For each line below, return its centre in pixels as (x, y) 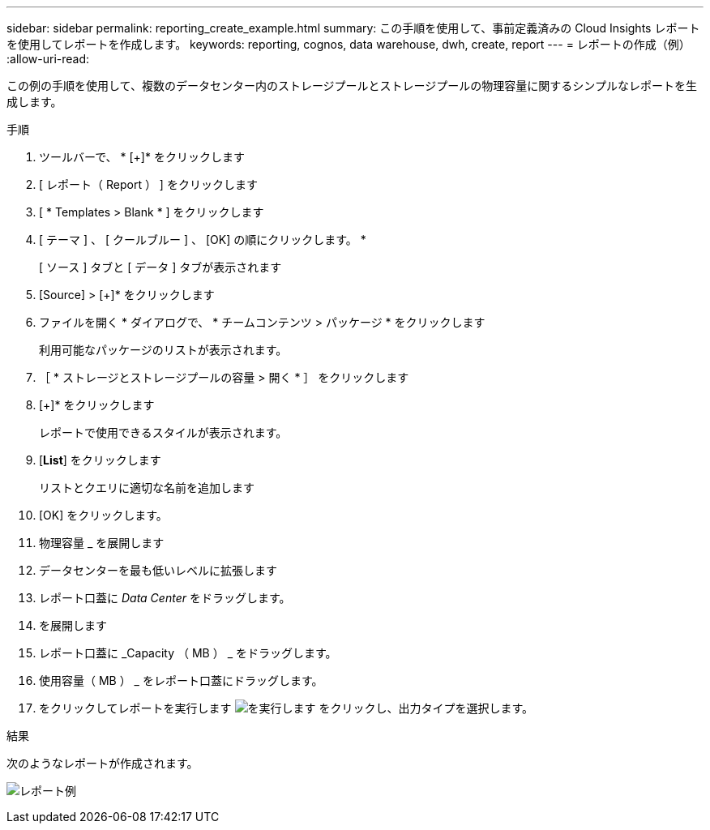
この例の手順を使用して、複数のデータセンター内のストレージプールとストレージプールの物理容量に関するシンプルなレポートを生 (352, 86)
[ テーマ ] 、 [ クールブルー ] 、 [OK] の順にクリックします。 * (203, 240)
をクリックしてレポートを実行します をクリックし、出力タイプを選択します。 (287, 708)
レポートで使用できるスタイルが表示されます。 (163, 432)
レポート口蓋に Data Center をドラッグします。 (165, 598)
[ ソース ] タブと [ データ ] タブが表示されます (160, 267)
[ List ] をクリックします (100, 460)
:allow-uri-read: (48, 59)
